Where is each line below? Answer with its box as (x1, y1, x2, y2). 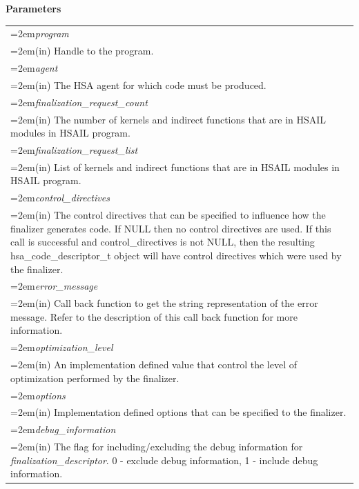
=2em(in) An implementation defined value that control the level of (10, 357, 297, 372)
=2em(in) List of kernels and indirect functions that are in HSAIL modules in (10, 159, 340, 174)
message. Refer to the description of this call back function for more (10, 309, 298, 323)
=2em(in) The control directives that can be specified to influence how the (10, 208, 326, 222)
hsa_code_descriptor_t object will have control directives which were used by (10, 248, 342, 262)
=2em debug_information (10, 422, 116, 437)
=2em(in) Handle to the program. (10, 43, 154, 58)
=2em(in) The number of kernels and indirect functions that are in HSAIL (10, 112, 327, 126)
